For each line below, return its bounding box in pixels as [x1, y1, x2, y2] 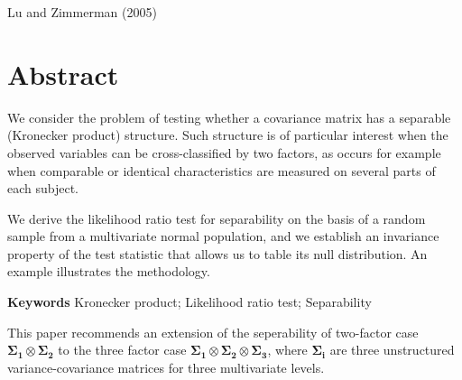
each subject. [7, 179, 79, 198]
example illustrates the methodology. [7, 262, 210, 281]
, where [267, 340, 308, 359]
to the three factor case [58, 340, 187, 359]
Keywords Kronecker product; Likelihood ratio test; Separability [7, 292, 372, 311]
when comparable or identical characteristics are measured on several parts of [7, 161, 436, 180]
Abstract [7, 55, 119, 92]
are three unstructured [329, 340, 455, 359]
